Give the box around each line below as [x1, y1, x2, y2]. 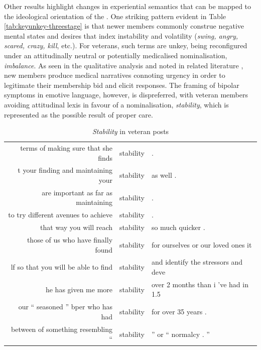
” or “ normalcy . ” [151, 328, 210, 339]
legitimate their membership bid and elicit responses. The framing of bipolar [4, 79, 239, 90]
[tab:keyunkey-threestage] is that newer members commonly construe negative [4, 21, 244, 31]
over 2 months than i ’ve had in [151, 279, 248, 289]
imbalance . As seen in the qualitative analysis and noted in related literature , [4, 60, 243, 70]
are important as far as [42, 187, 113, 197]
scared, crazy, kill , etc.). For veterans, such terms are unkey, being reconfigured [4, 40, 247, 51]
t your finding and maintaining [18, 165, 113, 175]
